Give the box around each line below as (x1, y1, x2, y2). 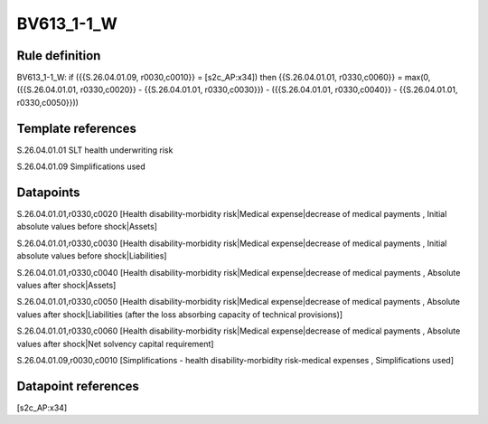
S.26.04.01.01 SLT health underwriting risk (16, 145, 174, 155)
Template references (16, 120, 137, 136)
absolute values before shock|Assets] (16, 221, 158, 232)
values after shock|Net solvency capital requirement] (16, 338, 214, 349)
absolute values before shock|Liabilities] (16, 250, 167, 261)
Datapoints (16, 184, 80, 200)
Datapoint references (16, 378, 140, 393)
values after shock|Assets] (16, 280, 117, 290)
